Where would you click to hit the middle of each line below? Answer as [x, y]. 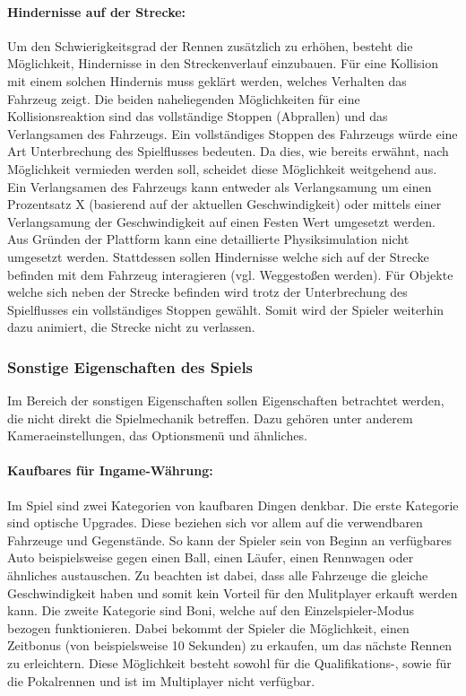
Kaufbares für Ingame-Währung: [110, 470]
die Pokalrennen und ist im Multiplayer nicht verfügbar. [161, 680]
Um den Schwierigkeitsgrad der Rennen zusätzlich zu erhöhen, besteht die [210, 45]
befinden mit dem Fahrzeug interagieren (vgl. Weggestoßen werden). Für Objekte [230, 274]
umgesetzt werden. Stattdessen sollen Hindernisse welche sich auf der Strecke [218, 256]
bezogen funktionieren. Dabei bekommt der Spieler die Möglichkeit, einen [208, 627]
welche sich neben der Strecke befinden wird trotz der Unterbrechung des [207, 292]
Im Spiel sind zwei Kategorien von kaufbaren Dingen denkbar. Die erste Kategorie [233, 505]
